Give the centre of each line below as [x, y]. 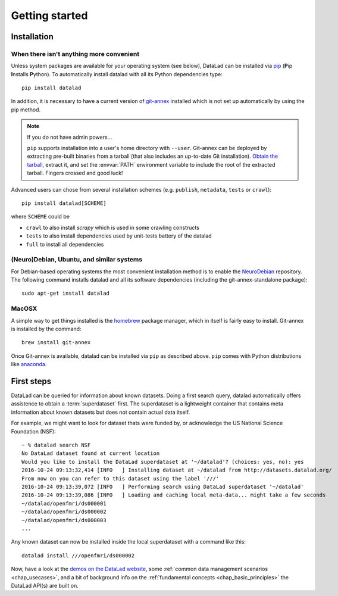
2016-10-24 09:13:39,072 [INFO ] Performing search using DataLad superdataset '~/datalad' [163, 487]
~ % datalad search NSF [56, 445]
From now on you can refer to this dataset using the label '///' [121, 478]
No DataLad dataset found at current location [91, 453]
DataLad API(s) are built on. [45, 585]
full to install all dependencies [65, 244]
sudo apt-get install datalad [66, 294]
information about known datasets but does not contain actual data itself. [101, 412]
